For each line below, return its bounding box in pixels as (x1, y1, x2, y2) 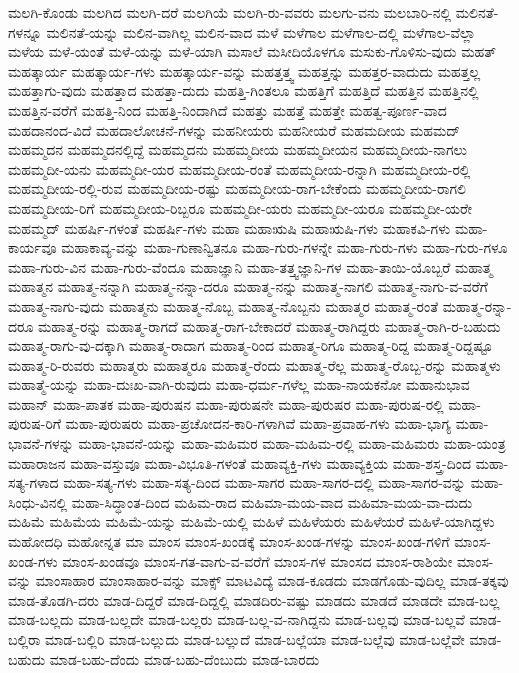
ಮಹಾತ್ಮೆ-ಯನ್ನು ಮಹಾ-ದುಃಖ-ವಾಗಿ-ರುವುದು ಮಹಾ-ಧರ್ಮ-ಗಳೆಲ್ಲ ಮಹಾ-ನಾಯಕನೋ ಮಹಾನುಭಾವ (8, 374, 470, 395)
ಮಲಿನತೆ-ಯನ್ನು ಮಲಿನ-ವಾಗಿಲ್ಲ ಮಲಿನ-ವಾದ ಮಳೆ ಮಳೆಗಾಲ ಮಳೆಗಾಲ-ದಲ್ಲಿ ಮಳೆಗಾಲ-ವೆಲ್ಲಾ (46, 21, 476, 42)
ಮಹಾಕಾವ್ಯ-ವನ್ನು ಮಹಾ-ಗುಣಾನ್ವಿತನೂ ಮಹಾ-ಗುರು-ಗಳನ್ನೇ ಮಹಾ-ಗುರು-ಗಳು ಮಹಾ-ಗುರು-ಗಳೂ (61, 237, 508, 258)
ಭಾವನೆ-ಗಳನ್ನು (8, 433, 74, 454)
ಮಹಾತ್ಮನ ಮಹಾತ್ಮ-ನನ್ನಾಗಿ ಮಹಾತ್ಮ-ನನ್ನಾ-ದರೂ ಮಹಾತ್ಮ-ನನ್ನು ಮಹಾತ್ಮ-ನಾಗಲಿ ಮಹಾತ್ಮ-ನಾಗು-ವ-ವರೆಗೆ (8, 276, 488, 297)
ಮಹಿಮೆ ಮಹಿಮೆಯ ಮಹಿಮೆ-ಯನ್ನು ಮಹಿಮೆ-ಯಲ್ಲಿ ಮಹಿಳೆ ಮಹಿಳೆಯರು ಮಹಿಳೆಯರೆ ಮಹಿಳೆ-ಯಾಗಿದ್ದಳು (8, 511, 495, 532)
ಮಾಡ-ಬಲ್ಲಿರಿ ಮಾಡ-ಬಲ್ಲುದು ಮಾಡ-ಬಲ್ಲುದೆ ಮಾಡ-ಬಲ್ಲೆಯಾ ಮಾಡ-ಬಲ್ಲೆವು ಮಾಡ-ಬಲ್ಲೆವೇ (45, 629, 465, 649)
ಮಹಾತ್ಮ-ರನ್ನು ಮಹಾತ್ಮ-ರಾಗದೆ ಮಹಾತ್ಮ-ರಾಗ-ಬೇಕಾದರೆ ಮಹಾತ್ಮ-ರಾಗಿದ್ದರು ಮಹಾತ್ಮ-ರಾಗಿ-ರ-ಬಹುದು (38, 315, 501, 336)
